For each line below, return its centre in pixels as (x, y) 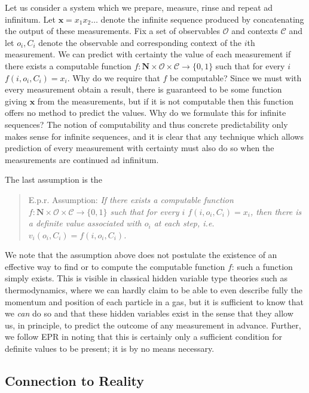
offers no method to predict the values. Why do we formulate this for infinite (146, 113)
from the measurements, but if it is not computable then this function (165, 101)
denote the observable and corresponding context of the (140, 42)
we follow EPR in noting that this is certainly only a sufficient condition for (144, 337)
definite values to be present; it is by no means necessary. (110, 349)
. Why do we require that (114, 77)
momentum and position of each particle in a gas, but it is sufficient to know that (154, 301)
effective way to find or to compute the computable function (115, 266)
